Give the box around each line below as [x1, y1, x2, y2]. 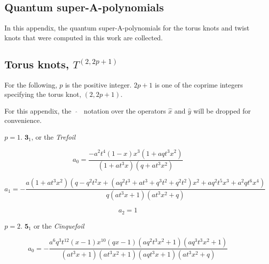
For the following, [4, 79, 57, 89]
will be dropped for [193, 105, 251, 116]
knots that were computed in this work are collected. [4, 32, 163, 42]
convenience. [4, 115, 42, 125]
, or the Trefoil [31, 131, 75, 142]
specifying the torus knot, [4, 89, 81, 99]
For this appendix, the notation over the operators [4, 105, 166, 116]
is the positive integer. [65, 79, 132, 89]
